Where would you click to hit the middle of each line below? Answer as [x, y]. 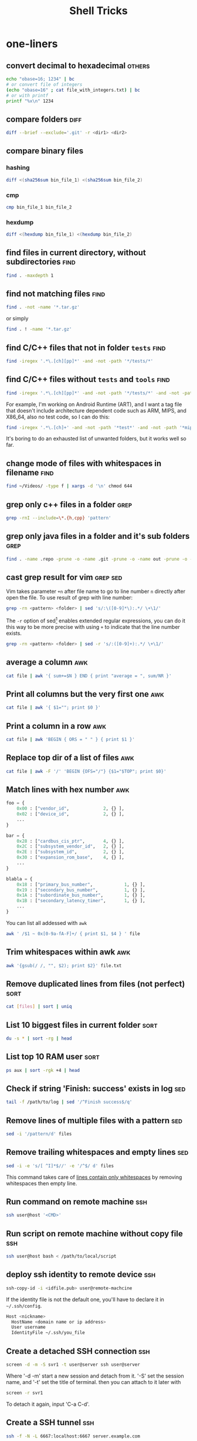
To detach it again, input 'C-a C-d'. [48, 1404]
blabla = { [19, 879]
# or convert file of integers [44, 84]
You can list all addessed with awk [47, 923]
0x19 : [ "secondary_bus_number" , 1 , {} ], [81, 890]
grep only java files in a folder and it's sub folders [98, 536]
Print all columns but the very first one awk [85, 694]
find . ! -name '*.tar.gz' [39, 329]
